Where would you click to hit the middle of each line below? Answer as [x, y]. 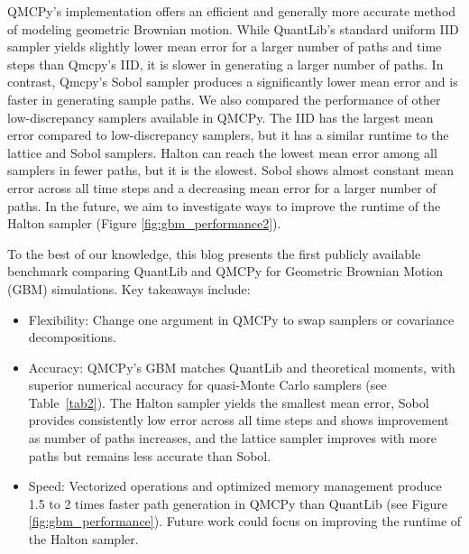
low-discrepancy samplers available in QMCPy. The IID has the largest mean [221, 117]
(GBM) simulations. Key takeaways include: [129, 288]
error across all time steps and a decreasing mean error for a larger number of [222, 187]
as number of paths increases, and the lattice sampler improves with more [232, 438]
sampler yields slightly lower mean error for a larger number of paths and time [225, 46]
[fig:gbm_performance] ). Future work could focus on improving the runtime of [245, 521]
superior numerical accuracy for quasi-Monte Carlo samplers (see [207, 385]
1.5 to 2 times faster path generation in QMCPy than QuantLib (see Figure [238, 503]
